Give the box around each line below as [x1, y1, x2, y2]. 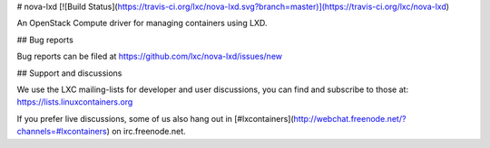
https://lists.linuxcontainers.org [16, 97, 133, 107]
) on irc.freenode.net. [106, 126, 186, 137]
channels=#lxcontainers [16, 126, 108, 137]
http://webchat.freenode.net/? [293, 113, 407, 124]
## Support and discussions [16, 68, 122, 79]
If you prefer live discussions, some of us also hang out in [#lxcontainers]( [16, 113, 294, 124]
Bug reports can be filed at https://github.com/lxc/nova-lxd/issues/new [16, 51, 283, 62]
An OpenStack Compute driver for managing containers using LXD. [16, 18, 268, 29]
